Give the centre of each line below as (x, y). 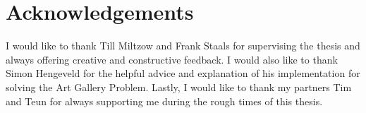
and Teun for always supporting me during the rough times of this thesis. (164, 101)
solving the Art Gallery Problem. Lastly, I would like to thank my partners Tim (179, 87)
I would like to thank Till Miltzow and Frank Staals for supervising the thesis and (183, 46)
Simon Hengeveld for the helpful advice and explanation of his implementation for (183, 73)
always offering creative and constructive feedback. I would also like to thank (172, 59)
